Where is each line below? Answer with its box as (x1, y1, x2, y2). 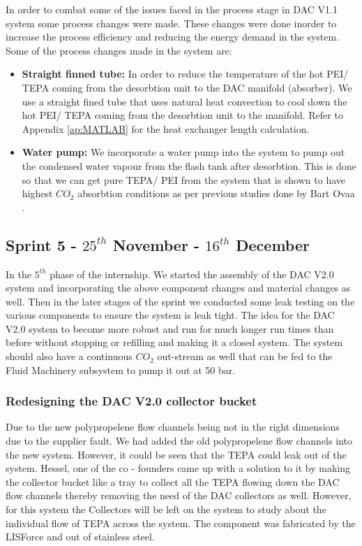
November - (112, 234, 199, 255)
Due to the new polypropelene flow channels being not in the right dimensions (6, 419, 340, 434)
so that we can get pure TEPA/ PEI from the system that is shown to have (22, 172, 345, 187)
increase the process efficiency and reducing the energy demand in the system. (6, 29, 340, 44)
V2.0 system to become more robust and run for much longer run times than (6, 321, 334, 336)
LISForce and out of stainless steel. (6, 529, 155, 544)
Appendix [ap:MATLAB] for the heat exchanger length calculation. (22, 121, 310, 136)
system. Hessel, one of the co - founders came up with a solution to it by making (6, 461, 350, 475)
